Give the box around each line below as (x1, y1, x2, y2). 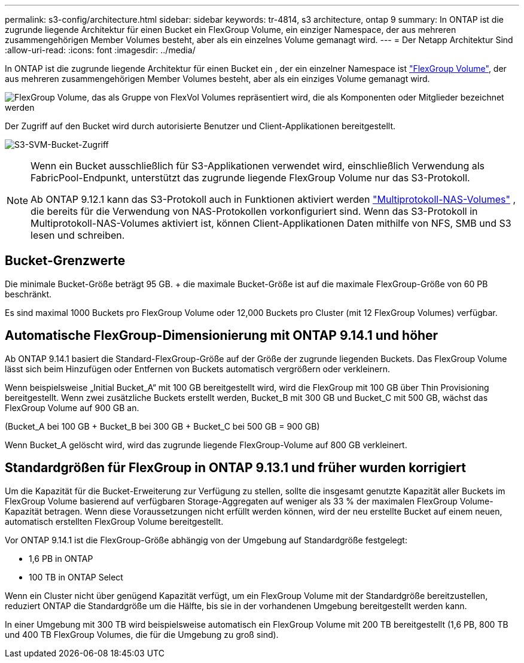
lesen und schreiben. (31, 229, 125, 241)
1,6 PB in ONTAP (29, 553, 93, 564)
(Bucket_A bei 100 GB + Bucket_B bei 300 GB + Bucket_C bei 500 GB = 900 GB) (5, 421, 320, 431)
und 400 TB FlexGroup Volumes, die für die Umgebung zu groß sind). (5, 629, 279, 640)
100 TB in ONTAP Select (29, 571, 123, 582)
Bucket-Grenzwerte (5, 253, 126, 269)
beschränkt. (5, 288, 52, 299)
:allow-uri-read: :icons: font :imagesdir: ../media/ (5, 45, 196, 55)
